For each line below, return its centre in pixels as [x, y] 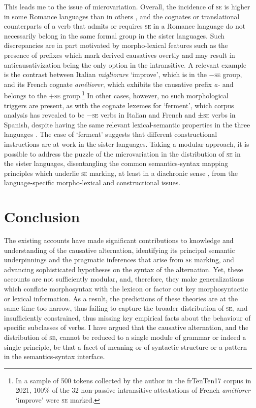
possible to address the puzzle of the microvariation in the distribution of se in [122, 153]
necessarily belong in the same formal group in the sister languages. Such [114, 35]
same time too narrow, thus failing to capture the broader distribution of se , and [126, 308]
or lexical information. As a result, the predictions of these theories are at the [121, 298]
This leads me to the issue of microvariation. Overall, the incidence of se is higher [127, 6]
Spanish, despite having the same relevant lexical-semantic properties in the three [127, 124]
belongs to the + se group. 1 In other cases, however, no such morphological [116, 95]
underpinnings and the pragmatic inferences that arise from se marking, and [119, 260]
